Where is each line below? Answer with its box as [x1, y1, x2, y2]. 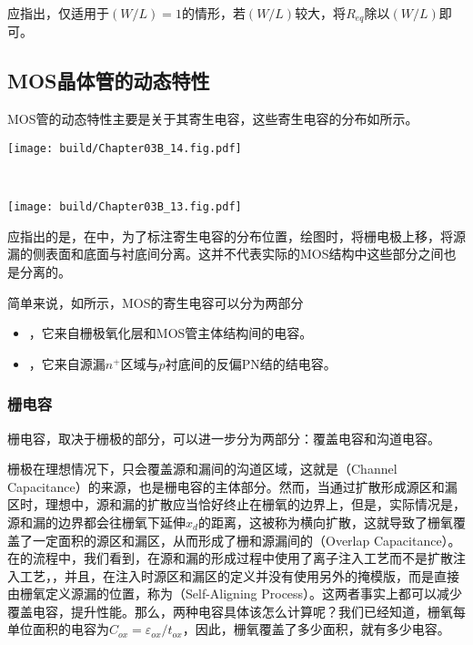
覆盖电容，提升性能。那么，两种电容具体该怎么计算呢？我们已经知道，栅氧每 [7, 601, 466, 620]
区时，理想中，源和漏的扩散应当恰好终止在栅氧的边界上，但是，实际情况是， [7, 495, 466, 514]
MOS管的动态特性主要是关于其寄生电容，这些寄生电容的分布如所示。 [7, 109, 418, 128]
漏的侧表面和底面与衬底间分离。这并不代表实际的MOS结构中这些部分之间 [7, 244, 444, 263]
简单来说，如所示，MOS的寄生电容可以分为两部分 [7, 292, 304, 312]
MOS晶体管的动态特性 [7, 67, 210, 95]
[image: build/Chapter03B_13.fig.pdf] [7, 200, 242, 214]
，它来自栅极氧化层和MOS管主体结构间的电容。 [28, 323, 313, 343]
